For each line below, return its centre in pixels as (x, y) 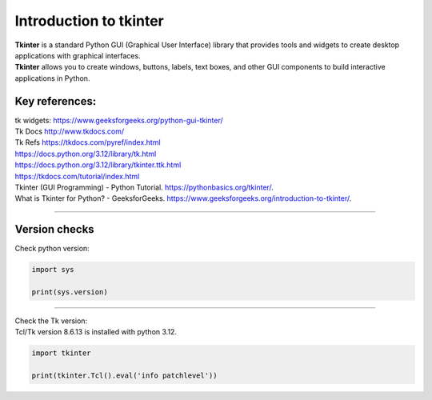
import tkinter (61, 353)
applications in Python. (52, 78)
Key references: (56, 101)
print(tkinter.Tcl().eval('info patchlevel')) (124, 376)
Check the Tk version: (51, 321)
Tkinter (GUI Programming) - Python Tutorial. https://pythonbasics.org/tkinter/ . (144, 187)
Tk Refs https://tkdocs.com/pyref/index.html (88, 142)
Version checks (55, 229)
